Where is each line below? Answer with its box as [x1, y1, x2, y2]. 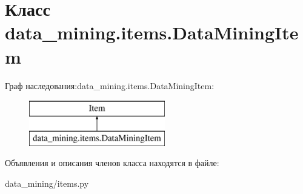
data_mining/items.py [5, 176, 89, 189]
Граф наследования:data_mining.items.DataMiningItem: [5, 79, 215, 92]
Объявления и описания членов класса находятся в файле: [5, 156, 219, 169]
